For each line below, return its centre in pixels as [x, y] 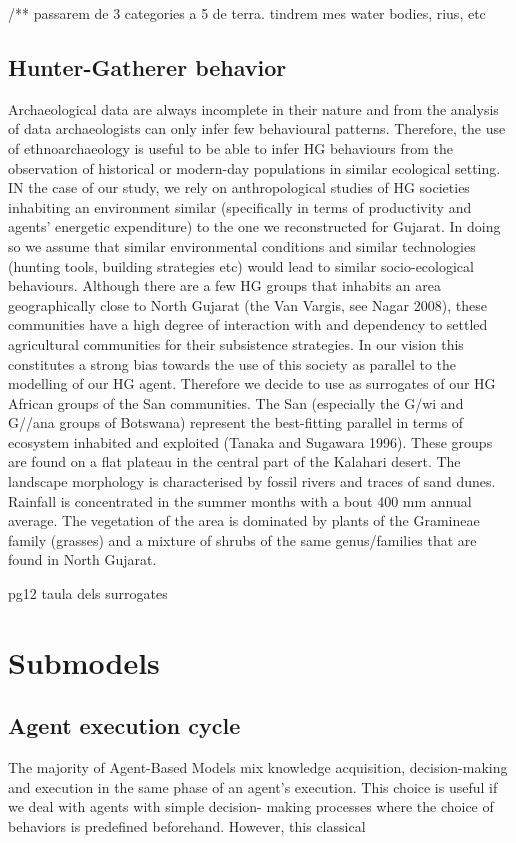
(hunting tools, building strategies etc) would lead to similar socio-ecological [241, 265]
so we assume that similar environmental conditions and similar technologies [242, 245]
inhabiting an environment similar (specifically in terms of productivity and [240, 206]
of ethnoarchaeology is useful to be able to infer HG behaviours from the [231, 147]
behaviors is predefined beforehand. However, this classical [187, 826]
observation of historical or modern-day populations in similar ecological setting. [254, 167]
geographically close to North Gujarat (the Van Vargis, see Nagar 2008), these [247, 304]
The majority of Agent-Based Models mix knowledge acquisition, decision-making [258, 767]
